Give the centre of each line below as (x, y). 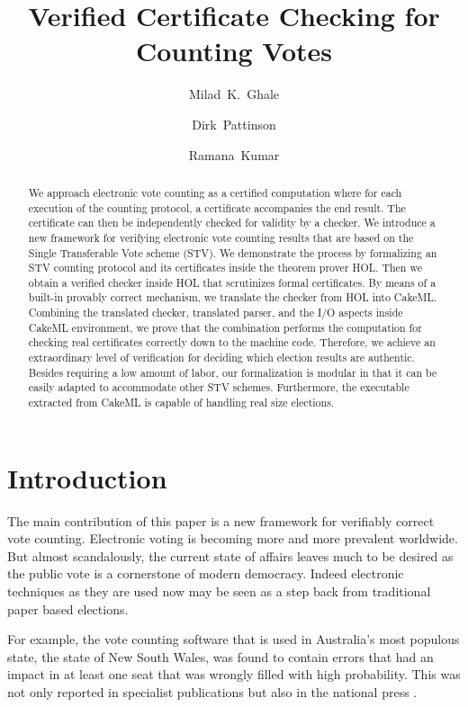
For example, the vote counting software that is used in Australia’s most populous (234, 639)
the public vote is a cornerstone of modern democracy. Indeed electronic (206, 573)
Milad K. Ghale (234, 94)
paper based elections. (68, 609)
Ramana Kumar (234, 154)
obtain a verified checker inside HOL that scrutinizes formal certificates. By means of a (232, 282)
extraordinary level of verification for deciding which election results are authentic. (221, 358)
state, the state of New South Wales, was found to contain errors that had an (220, 656)
